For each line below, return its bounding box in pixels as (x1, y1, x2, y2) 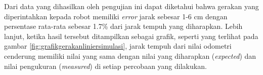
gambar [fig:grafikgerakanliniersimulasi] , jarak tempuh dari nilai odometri (4, 41, 232, 51)
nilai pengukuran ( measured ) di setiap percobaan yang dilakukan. (4, 60, 207, 71)
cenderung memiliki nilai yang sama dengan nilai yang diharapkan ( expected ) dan (4, 50, 256, 61)
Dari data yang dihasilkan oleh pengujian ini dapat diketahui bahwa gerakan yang (4, 1, 259, 11)
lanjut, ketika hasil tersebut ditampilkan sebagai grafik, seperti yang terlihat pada (4, 30, 258, 41)
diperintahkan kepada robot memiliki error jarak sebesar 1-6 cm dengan (4, 11, 228, 21)
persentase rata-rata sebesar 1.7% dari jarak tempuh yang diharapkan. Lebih (4, 21, 243, 31)
